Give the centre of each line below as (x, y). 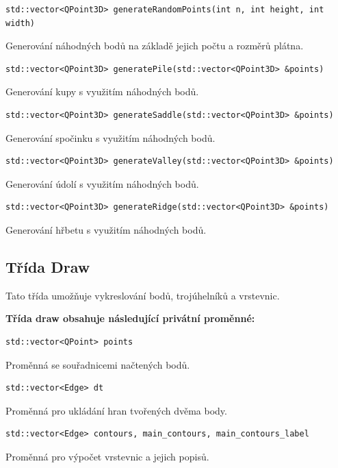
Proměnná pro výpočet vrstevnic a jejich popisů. (107, 456)
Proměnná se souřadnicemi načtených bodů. (98, 364)
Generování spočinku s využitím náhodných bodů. (110, 137)
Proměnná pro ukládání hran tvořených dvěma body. (116, 410)
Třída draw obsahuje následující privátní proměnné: (130, 318)
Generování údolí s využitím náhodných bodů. (102, 183)
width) (20, 23)
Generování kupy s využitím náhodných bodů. (102, 91)
